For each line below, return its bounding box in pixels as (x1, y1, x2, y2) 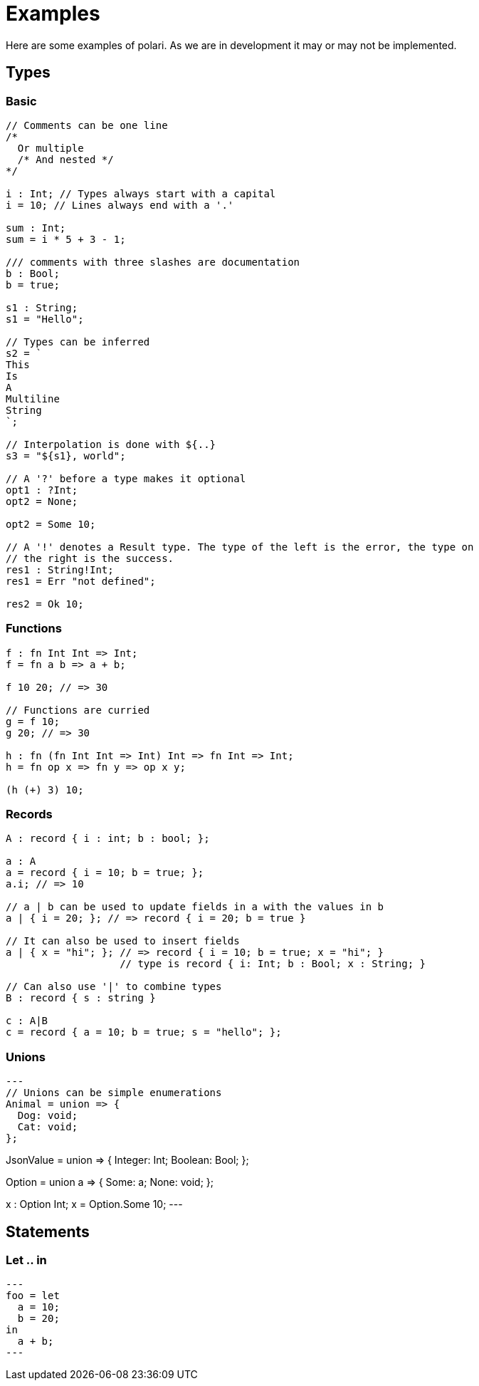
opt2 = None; (6, 495, 78, 507)
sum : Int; (6, 222, 66, 234)
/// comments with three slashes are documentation (6, 256, 300, 268)
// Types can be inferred (6, 335, 150, 348)
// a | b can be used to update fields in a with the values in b (6, 901, 384, 913)
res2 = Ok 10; (6, 598, 84, 610)
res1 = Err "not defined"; (6, 575, 156, 587)
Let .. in (6, 1253, 47, 1268)
